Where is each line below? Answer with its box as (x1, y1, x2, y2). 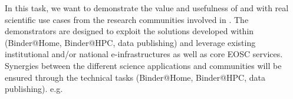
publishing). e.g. (5, 82, 63, 95)
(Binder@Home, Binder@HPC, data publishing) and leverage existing (5, 36, 256, 48)
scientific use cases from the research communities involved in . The (5, 13, 249, 25)
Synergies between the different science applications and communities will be (5, 59, 282, 71)
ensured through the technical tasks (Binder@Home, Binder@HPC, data (5, 71, 265, 83)
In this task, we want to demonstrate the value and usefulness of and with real (5, 2, 289, 14)
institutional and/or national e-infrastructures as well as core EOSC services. (5, 48, 283, 60)
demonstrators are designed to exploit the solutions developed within (5, 25, 254, 37)
